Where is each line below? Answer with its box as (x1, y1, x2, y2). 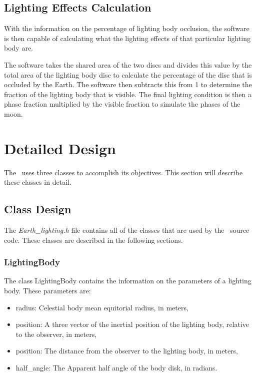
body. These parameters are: (4, 285, 91, 296)
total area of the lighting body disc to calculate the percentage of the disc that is (4, 69, 252, 80)
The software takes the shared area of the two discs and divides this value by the (4, 59, 252, 70)
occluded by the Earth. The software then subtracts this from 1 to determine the (4, 79, 252, 90)
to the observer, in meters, (15, 328, 97, 339)
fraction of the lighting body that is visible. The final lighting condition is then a (4, 89, 252, 99)
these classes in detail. (4, 177, 71, 187)
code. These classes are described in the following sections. (4, 234, 183, 245)
